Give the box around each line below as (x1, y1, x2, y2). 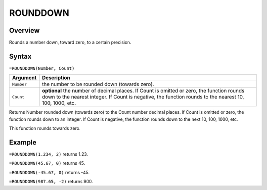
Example (9, 138, 37, 146)
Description (42, 74, 70, 81)
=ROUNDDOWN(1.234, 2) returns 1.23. (9, 151, 89, 157)
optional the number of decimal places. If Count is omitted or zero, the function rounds (42, 87, 245, 94)
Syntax (9, 52, 32, 60)
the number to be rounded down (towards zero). (42, 81, 154, 88)
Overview (9, 26, 40, 35)
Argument (12, 74, 37, 81)
